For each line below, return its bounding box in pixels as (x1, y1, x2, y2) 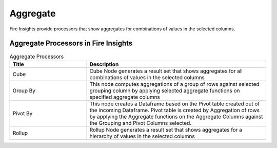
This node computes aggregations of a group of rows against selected (89, 80, 260, 87)
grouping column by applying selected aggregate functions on (89, 87, 241, 94)
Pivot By (12, 109, 33, 117)
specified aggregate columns (89, 93, 160, 100)
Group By (12, 87, 36, 94)
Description (89, 61, 119, 68)
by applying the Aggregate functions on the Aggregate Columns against (89, 113, 263, 120)
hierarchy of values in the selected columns (89, 133, 195, 140)
